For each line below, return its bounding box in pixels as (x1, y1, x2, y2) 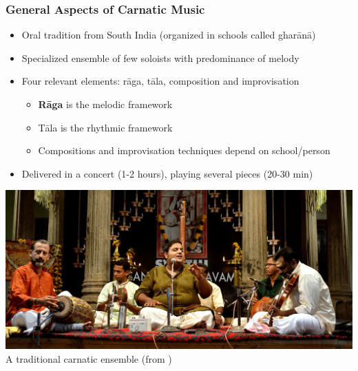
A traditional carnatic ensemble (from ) (6, 351, 172, 365)
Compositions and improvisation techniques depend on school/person (38, 143, 330, 158)
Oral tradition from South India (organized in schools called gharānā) (21, 28, 316, 42)
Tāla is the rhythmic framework (38, 120, 173, 134)
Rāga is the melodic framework (38, 97, 173, 111)
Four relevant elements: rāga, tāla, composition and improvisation (21, 74, 299, 88)
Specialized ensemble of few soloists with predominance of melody (21, 50, 299, 65)
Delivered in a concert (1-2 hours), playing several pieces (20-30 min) (21, 166, 313, 180)
